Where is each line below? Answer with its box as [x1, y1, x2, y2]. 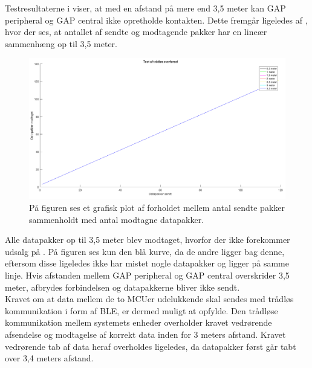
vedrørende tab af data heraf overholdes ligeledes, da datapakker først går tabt [5, 340, 296, 352]
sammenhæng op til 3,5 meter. [5, 37, 117, 50]
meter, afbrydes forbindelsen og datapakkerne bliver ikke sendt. [5, 280, 240, 293]
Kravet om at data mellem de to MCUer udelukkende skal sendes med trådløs [5, 292, 294, 305]
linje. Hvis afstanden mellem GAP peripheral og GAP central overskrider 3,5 [5, 269, 290, 282]
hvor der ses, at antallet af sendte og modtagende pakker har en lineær [5, 25, 267, 38]
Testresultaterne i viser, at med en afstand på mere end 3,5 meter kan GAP [5, 2, 286, 14]
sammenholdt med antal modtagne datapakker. [29, 213, 204, 225]
